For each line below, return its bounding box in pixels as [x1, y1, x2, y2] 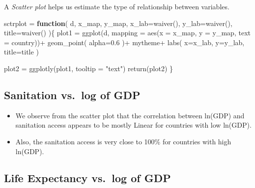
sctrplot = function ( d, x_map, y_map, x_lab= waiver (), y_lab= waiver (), [4, 18, 232, 28]
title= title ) [4, 47, 39, 57]
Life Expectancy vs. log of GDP [4, 170, 171, 185]
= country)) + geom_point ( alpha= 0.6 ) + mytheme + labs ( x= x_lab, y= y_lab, [4, 37, 245, 47]
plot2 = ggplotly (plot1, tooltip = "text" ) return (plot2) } [4, 63, 173, 73]
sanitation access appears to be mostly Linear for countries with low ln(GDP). [15, 120, 252, 130]
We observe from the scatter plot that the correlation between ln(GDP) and [15, 110, 245, 120]
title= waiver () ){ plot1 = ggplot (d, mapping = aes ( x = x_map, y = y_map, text [4, 27, 251, 38]
